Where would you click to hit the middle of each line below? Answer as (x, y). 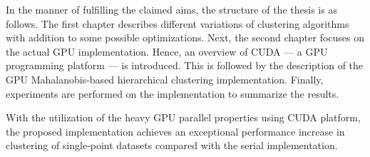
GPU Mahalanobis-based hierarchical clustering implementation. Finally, (165, 79)
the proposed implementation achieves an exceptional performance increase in (175, 131)
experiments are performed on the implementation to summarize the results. (173, 93)
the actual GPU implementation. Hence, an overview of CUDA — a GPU (167, 51)
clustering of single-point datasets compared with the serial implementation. (172, 145)
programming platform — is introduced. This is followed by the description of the (185, 65)
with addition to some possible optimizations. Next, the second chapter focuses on (185, 37)
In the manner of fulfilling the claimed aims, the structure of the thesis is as (171, 9)
